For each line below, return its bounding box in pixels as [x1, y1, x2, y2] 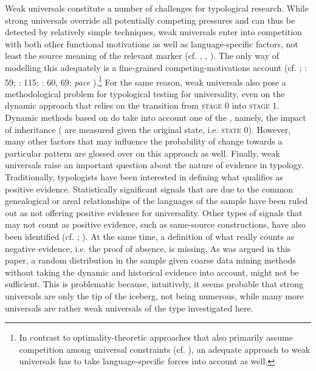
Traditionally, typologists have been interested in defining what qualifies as [5, 170, 283, 183]
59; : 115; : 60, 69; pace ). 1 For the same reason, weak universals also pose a [5, 73, 286, 88]
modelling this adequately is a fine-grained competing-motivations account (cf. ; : [5, 61, 307, 73]
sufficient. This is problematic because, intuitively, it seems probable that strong [5, 277, 304, 290]
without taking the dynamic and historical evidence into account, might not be [5, 265, 299, 278]
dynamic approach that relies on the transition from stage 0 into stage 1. [5, 99, 280, 112]
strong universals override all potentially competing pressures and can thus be [5, 13, 295, 26]
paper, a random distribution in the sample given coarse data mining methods [5, 254, 296, 267]
